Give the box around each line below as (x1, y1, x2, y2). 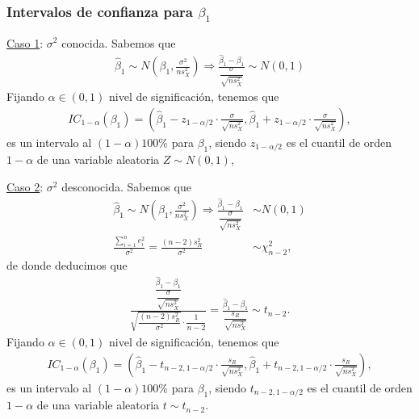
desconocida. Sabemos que (61, 178, 191, 195)
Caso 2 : (6, 178, 44, 195)
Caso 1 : (6, 34, 44, 51)
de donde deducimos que (6, 257, 128, 274)
